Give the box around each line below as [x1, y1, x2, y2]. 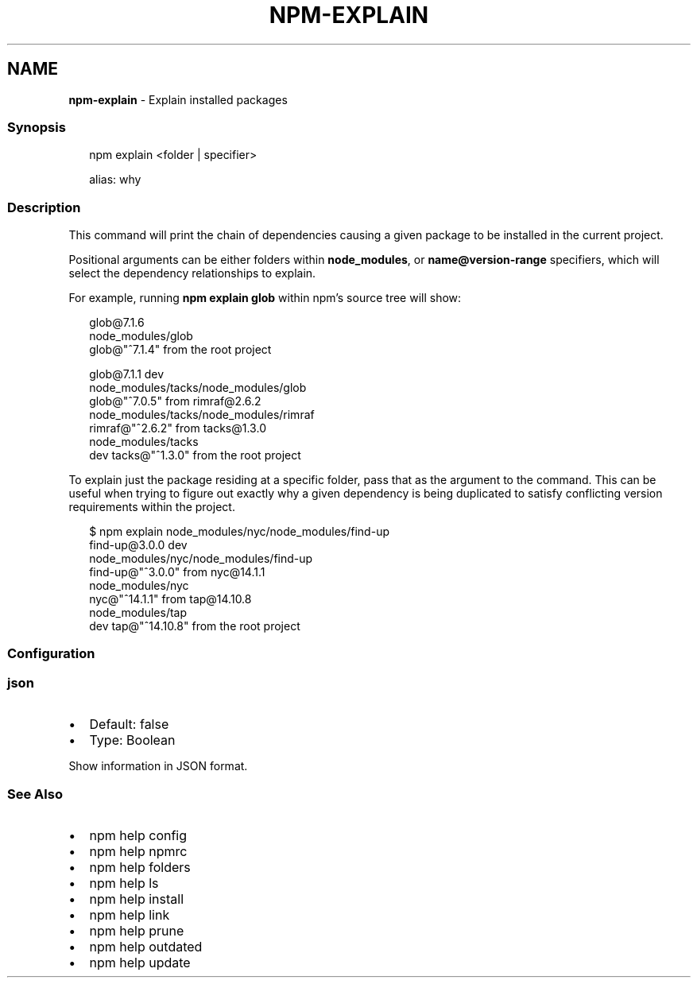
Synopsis [7, 118, 66, 135]
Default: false [89, 716, 169, 733]
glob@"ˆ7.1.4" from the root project [89, 343, 272, 357]
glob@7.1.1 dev [89, 367, 165, 382]
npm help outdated [89, 938, 203, 955]
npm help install [89, 890, 184, 907]
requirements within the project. [68, 500, 235, 514]
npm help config [89, 827, 188, 843]
